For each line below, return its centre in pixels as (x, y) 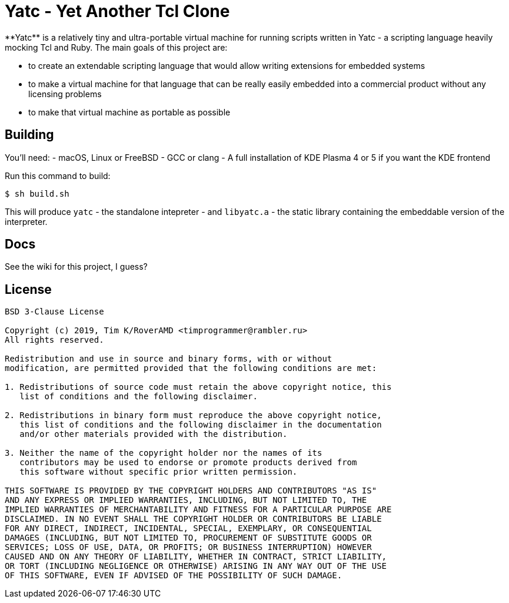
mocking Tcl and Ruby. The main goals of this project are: (116, 47)
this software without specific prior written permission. (159, 472)
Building (29, 135)
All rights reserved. (54, 340)
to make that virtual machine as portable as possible (129, 112)
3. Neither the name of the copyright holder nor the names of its (164, 453)
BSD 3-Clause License (54, 312)
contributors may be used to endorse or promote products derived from (188, 463)
